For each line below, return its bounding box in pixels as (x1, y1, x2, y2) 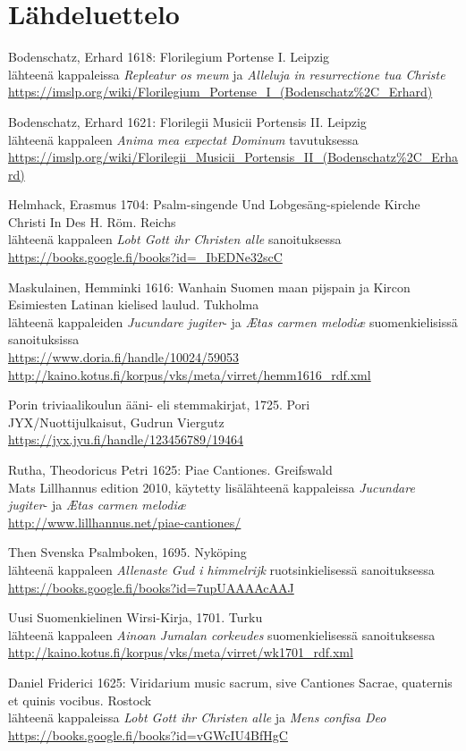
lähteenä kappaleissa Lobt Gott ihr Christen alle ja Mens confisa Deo (8, 708, 386, 727)
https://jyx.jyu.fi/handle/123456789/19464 (8, 430, 244, 449)
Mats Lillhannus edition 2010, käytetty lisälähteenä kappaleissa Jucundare (8, 477, 415, 496)
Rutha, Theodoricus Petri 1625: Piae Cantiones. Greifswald (8, 460, 333, 478)
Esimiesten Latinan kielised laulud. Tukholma (8, 295, 259, 314)
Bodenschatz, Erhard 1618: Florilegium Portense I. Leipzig (8, 47, 330, 66)
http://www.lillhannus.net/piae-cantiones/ (8, 512, 241, 531)
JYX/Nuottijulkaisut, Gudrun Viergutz (8, 412, 225, 431)
